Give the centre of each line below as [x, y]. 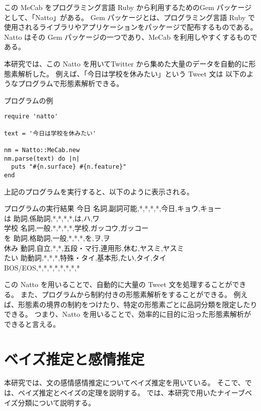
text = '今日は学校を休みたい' [50, 133]
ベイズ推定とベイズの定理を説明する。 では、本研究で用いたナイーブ [131, 393]
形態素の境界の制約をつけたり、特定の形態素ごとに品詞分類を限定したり [138, 304]
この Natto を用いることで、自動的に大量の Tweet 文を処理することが [118, 284]
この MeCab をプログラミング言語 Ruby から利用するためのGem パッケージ [128, 7]
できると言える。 [32, 324]
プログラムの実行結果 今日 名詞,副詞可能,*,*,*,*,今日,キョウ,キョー [113, 208]
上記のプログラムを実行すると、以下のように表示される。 [99, 191]
